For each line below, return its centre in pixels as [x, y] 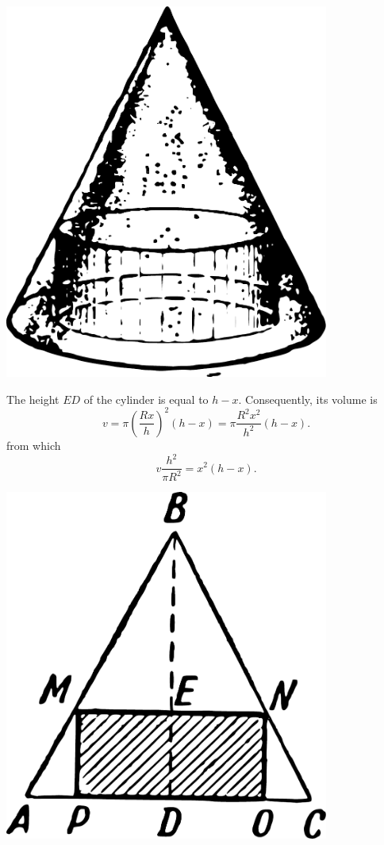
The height [33, 399]
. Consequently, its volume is [308, 399]
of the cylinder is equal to [146, 399]
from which [34, 445]
